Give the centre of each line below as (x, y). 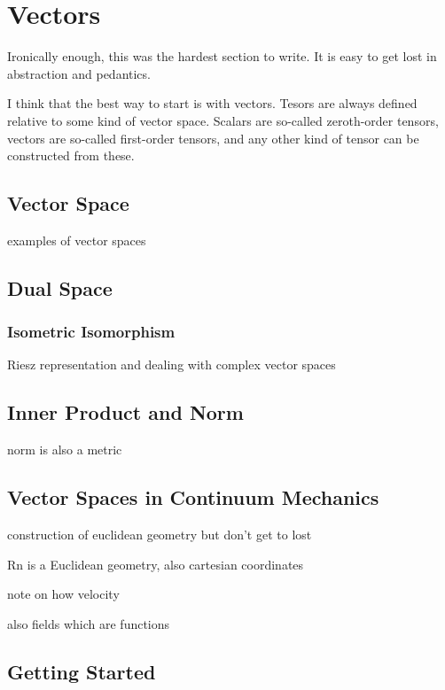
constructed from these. (71, 155)
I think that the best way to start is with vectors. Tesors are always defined (212, 103)
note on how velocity (63, 594)
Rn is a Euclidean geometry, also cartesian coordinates (156, 564)
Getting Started (82, 671)
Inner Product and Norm (125, 412)
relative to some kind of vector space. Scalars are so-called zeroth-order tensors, (223, 120)
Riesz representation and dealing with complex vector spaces (172, 364)
